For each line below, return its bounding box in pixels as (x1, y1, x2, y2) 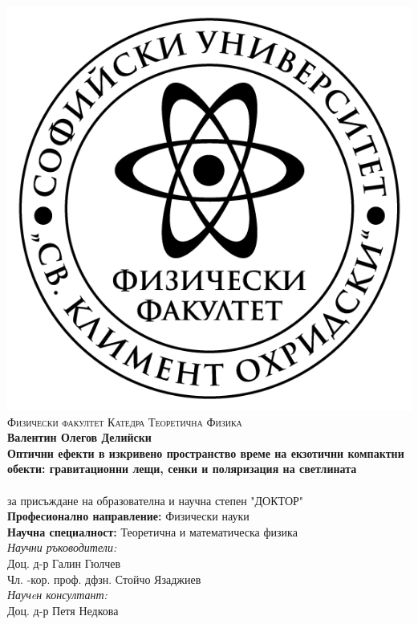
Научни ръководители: (7, 539, 117, 556)
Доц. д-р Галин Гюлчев (7, 555, 121, 572)
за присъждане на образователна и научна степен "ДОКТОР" (7, 491, 304, 508)
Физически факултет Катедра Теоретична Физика (7, 413, 242, 430)
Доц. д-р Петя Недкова (7, 602, 119, 618)
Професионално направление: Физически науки (7, 508, 250, 524)
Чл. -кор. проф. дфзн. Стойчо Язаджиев (7, 570, 201, 587)
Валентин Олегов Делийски (7, 429, 152, 446)
